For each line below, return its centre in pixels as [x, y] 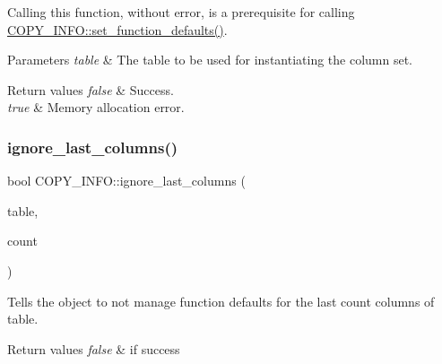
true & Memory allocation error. [96, 107]
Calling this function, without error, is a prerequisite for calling [181, 12]
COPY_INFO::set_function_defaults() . [117, 29]
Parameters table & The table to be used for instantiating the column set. [210, 60]
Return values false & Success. [91, 89]
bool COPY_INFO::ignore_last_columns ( [126, 181]
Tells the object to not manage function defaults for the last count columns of [221, 301]
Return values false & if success [94, 348]
